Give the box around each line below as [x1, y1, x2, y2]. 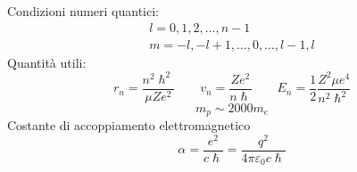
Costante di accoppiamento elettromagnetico [7, 116, 251, 135]
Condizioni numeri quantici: [7, 2, 160, 20]
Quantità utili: [7, 53, 87, 71]
